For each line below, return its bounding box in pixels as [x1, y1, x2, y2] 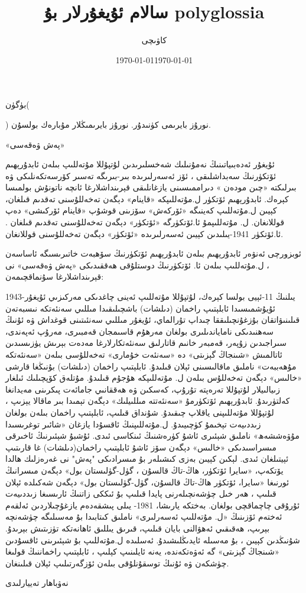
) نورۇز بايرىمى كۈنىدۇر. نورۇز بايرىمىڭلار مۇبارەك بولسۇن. [5, 118, 211, 130]
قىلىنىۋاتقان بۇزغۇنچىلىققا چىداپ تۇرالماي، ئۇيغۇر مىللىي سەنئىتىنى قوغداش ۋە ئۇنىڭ [5, 313, 300, 326]
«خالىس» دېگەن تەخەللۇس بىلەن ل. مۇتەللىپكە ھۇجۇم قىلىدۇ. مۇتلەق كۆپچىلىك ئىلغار [5, 371, 302, 384]
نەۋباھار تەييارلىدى [5, 576, 69, 589]
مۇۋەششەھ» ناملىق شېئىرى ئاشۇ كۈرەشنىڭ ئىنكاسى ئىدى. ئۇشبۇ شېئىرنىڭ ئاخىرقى [5, 429, 300, 442]
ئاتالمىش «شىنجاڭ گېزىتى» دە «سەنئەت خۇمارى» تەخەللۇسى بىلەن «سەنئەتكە [5, 348, 283, 360]
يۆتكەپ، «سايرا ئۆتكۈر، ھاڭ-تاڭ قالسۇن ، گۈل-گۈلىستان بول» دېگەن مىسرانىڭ [5, 464, 284, 476]
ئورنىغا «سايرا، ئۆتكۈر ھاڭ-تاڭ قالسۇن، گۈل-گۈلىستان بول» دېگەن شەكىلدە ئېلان [5, 475, 289, 488]
